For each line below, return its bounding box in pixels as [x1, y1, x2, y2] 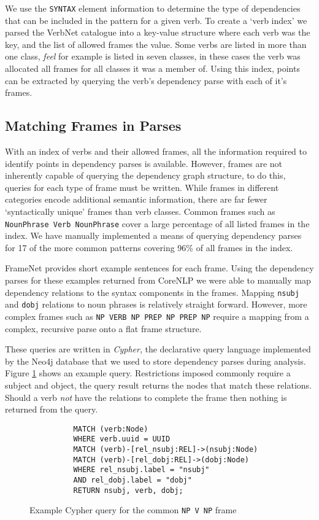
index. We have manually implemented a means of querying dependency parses [5, 229, 302, 242]
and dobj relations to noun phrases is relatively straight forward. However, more [5, 298, 307, 311]
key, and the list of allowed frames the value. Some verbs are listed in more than [5, 37, 307, 50]
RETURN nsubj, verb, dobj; [73, 486, 183, 495]
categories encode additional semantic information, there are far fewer [5, 193, 267, 206]
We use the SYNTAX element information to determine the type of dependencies [5, 2, 301, 14]
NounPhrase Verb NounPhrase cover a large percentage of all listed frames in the [5, 217, 310, 230]
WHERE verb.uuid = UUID [73, 435, 171, 444]
